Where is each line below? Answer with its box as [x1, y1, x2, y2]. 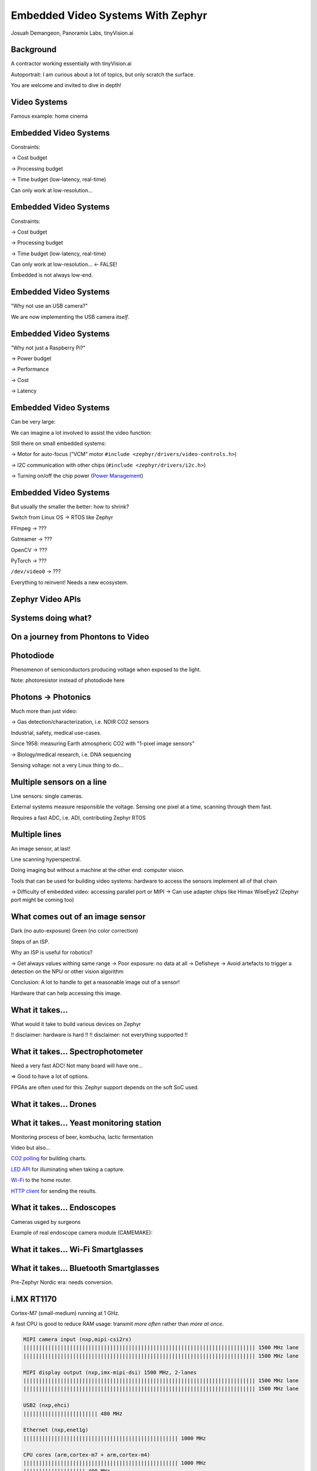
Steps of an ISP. [11, 938, 50, 945]
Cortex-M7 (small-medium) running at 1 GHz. [11, 1309, 120, 1316]
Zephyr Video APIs [11, 594, 82, 604]
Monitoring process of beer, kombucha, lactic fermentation [11, 1133, 154, 1140]
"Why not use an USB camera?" [11, 302, 88, 309]
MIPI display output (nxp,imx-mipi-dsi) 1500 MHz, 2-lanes [23, 1369, 197, 1376]
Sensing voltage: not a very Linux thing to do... [11, 761, 124, 768]
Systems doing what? [11, 613, 92, 623]
